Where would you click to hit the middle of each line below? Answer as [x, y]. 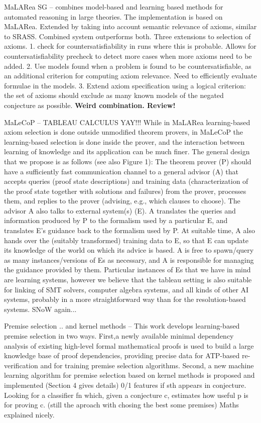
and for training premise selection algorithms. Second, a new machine [147, 365]
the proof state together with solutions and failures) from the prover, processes [125, 191]
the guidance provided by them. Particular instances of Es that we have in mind [127, 270]
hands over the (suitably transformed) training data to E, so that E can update [126, 240]
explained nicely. [29, 414]
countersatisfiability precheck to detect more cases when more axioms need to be [128, 56]
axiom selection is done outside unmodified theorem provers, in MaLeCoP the [124, 132]
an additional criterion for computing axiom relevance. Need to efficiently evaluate [130, 76]
